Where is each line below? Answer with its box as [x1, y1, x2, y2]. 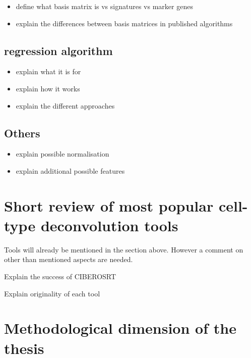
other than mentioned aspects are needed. [4, 254, 133, 265]
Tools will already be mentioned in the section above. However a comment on [4, 244, 243, 254]
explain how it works [16, 83, 80, 93]
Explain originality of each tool [4, 288, 100, 298]
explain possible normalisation [16, 148, 109, 159]
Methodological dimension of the [4, 318, 236, 338]
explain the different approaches [16, 100, 115, 111]
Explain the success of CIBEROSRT [4, 271, 116, 282]
